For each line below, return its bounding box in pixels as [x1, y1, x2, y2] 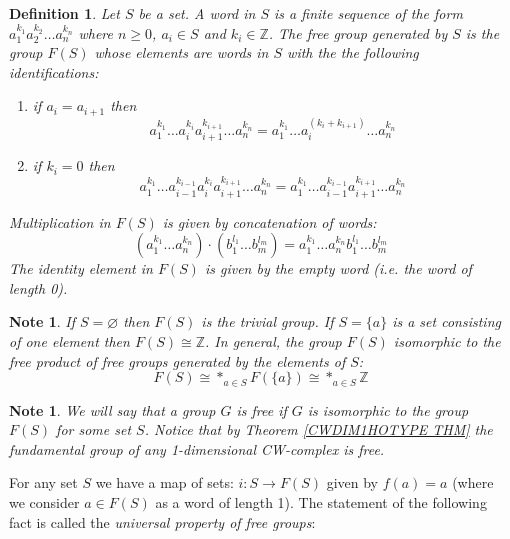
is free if [236, 399, 287, 420]
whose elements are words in [94, 42, 269, 63]
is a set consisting [392, 311, 501, 332]
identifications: [9, 61, 99, 82]
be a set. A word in [138, 3, 256, 23]
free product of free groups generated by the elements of [9, 350, 346, 371]
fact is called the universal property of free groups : [9, 511, 316, 532]
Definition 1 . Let [9, 3, 120, 23]
